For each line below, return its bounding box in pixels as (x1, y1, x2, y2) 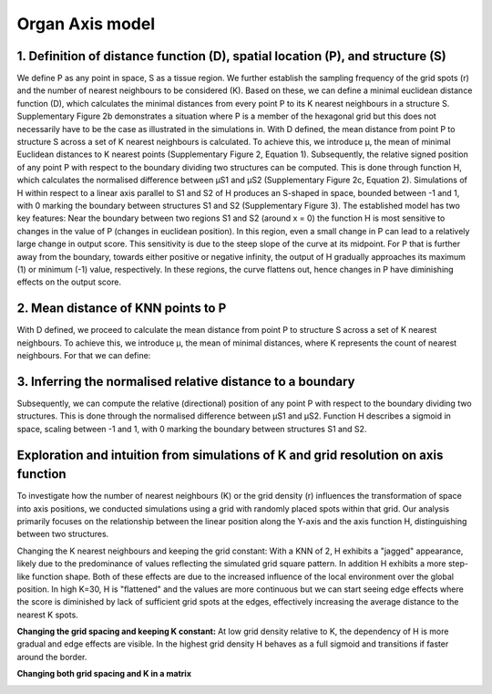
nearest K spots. (16, 609, 79, 620)
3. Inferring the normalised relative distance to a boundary (16, 374, 355, 389)
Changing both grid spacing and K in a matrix (16, 668, 191, 679)
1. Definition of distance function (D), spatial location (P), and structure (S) (16, 48, 446, 64)
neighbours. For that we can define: (16, 350, 151, 360)
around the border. (16, 651, 87, 662)
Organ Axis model (16, 14, 155, 34)
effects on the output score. (16, 276, 122, 287)
